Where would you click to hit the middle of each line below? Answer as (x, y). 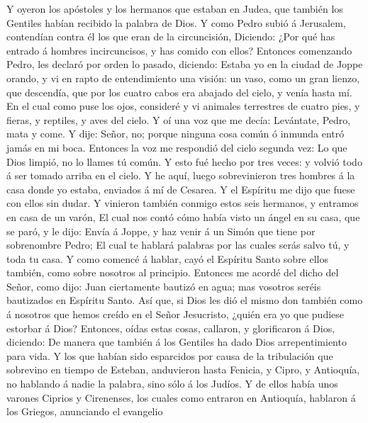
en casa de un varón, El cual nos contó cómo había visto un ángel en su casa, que (183, 216)
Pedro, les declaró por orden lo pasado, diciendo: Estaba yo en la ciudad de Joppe (185, 64)
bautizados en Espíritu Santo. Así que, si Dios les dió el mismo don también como (185, 300)
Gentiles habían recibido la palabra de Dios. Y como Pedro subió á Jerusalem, (176, 22)
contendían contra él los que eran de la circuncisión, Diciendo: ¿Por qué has (171, 36)
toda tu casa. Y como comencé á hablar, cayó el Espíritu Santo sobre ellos (168, 258)
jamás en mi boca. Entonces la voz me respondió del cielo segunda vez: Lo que (177, 147)
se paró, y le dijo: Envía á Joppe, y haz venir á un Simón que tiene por (161, 231)
